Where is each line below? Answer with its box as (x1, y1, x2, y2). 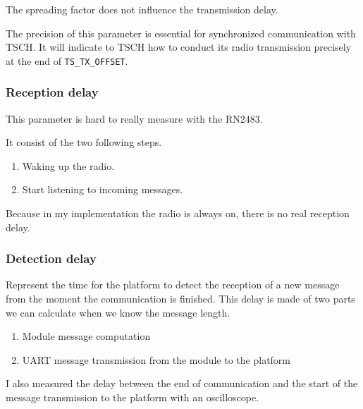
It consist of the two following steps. (6, 135, 162, 149)
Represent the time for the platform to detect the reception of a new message (6, 277, 340, 292)
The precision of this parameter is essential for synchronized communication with (6, 25, 356, 40)
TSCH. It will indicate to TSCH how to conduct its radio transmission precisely (6, 39, 352, 54)
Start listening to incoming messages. (22, 182, 183, 197)
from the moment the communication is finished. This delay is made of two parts (6, 291, 355, 306)
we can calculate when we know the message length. (6, 305, 230, 319)
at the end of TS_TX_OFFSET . (6, 53, 128, 68)
